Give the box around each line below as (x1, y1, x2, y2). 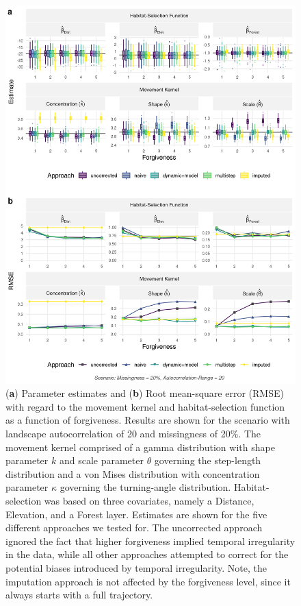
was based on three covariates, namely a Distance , (44, 494, 254, 508)
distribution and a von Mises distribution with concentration (5, 466, 260, 481)
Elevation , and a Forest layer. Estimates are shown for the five (5, 507, 267, 521)
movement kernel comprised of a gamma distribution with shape (5, 439, 275, 454)
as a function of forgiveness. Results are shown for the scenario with (5, 413, 290, 427)
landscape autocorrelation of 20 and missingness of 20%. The (5, 426, 261, 441)
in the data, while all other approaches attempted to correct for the (5, 547, 289, 561)
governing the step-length (154, 453, 261, 468)
